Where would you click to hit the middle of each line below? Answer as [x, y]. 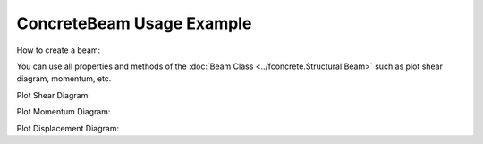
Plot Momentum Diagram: [64, 112]
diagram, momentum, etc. [64, 79]
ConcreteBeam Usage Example [134, 23]
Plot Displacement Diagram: [68, 128]
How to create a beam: [59, 50]
